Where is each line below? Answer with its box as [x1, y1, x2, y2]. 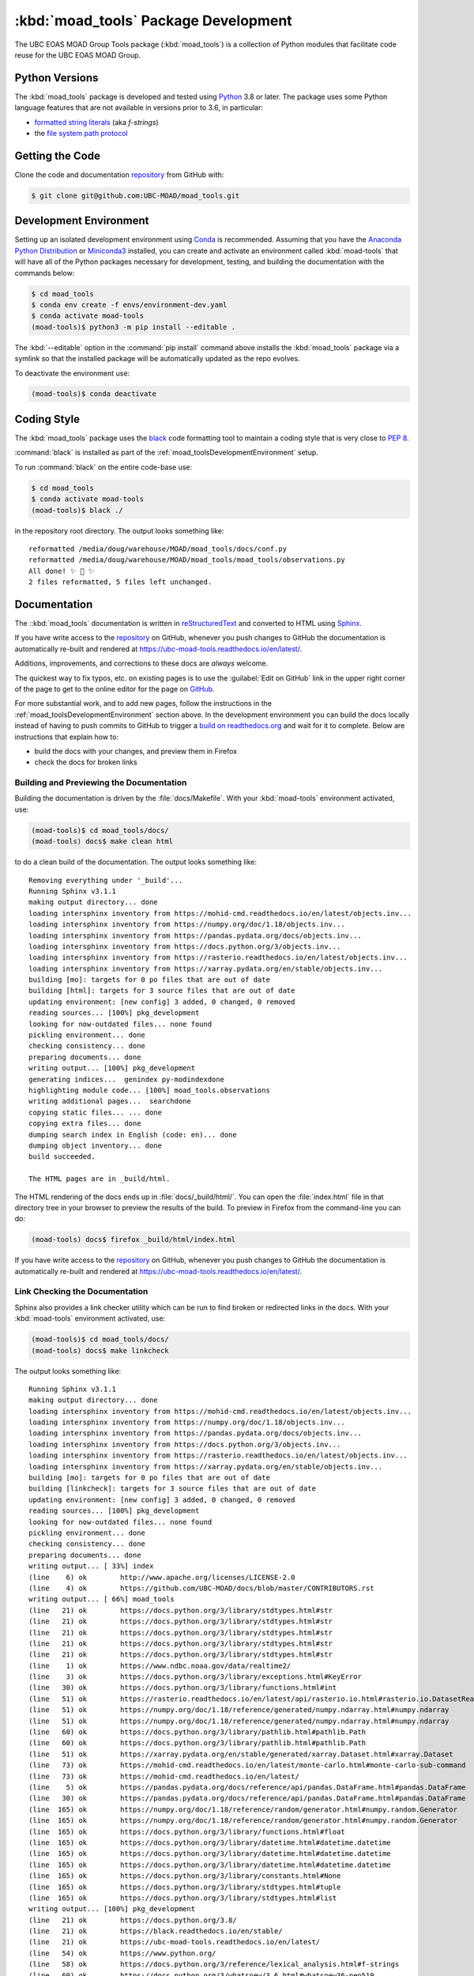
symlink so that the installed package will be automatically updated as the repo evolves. [14, 354, 300, 364]
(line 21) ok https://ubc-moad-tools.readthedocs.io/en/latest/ [28, 1937, 321, 1947]
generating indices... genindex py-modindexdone [28, 1075, 225, 1084]
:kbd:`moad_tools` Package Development [14, 12, 292, 29]
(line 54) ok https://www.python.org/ [28, 1948, 216, 1958]
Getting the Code [14, 149, 100, 162]
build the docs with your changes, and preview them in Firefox [34, 746, 237, 756]
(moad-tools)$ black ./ [31, 506, 124, 515]
